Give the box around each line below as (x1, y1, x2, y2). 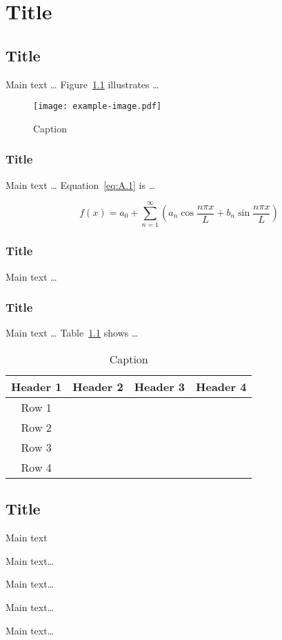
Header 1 (11, 378, 62, 394)
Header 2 (72, 378, 123, 394)
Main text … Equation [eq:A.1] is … (6, 177, 156, 192)
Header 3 (134, 378, 185, 394)
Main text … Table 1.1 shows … (6, 326, 139, 340)
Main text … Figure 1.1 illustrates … (6, 77, 159, 91)
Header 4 (196, 378, 247, 394)
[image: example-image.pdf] (33, 101, 162, 112)
